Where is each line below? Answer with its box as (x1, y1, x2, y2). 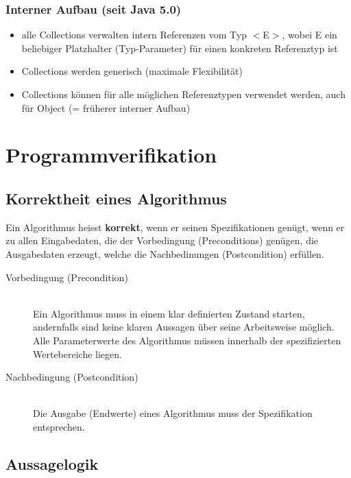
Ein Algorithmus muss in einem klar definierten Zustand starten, (33, 306, 305, 320)
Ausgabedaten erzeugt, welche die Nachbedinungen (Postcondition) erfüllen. (5, 246, 324, 261)
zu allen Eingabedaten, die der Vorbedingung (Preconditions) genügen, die (5, 233, 319, 248)
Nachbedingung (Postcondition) (5, 370, 138, 384)
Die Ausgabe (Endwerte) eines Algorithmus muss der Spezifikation (33, 406, 313, 420)
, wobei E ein (282, 27, 337, 42)
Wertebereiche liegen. (33, 346, 122, 361)
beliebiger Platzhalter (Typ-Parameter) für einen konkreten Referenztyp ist (21, 40, 338, 55)
